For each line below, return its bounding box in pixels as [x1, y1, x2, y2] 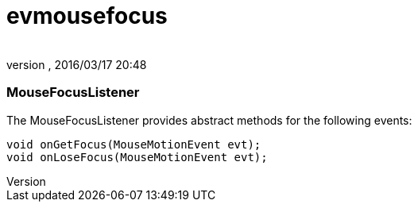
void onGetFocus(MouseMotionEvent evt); [6, 137, 261, 151]
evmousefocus [6, 2, 168, 29]
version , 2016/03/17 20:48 [6, 57, 147, 71]
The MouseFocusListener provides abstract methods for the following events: [6, 113, 412, 127]
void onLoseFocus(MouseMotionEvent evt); [6, 150, 268, 164]
